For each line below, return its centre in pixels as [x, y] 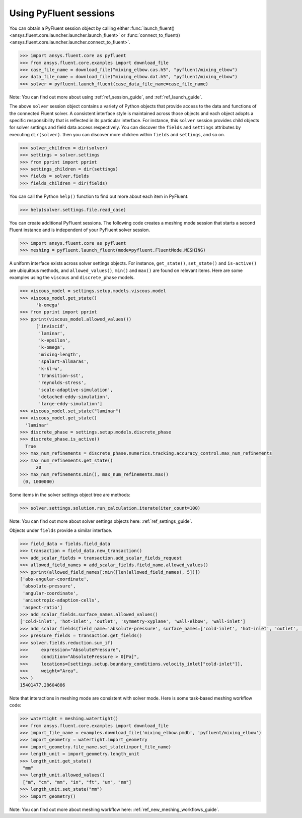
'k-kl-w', [51, 369]
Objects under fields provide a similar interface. [61, 530]
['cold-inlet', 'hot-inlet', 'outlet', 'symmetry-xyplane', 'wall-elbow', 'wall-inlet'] [133, 621]
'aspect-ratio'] [43, 607]
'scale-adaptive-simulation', [76, 390]
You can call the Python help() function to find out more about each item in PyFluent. [99, 196]
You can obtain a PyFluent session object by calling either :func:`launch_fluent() [92, 28]
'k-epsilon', [54, 340]
